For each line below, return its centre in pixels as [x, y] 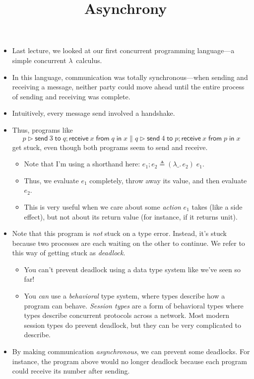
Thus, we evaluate [51, 180]
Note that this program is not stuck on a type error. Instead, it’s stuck [119, 233]
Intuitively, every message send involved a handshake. [94, 113]
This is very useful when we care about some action [102, 206]
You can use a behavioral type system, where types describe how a [125, 296]
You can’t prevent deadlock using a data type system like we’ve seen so [132, 269]
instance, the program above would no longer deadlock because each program [130, 361]
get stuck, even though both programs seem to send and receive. [110, 147]
